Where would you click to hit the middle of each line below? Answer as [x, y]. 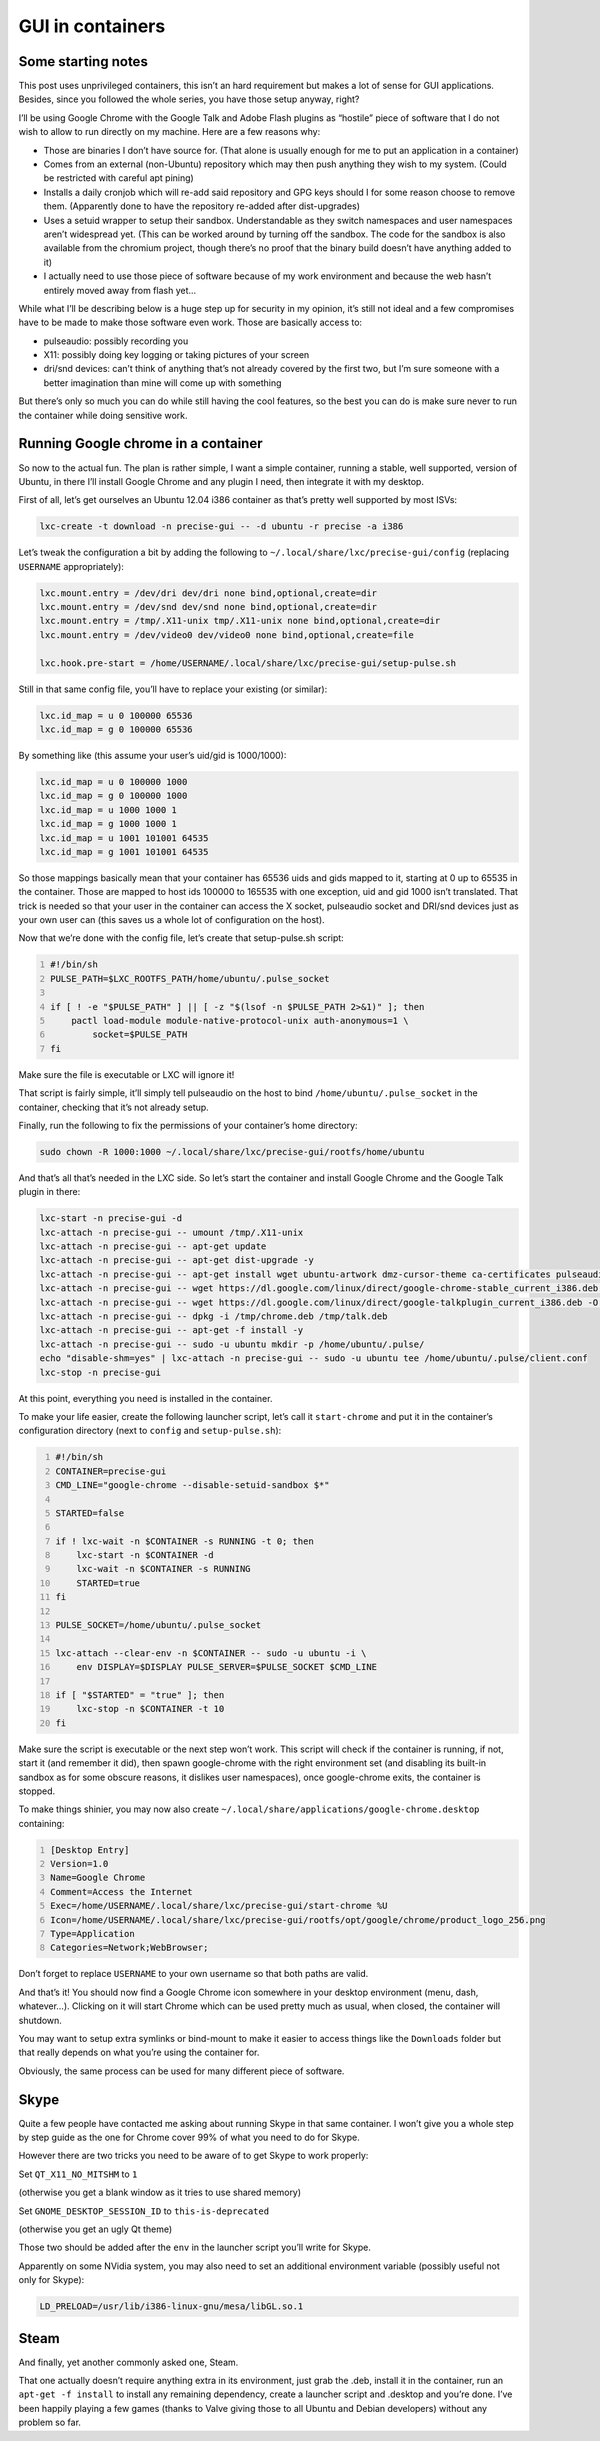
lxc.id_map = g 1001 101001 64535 [124, 851]
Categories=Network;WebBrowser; [129, 1948]
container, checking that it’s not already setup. [113, 1107]
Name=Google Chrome [98, 1878]
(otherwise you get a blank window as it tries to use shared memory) [160, 2192]
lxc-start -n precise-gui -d [111, 1218]
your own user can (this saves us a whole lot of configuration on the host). [171, 920]
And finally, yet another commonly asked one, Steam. [128, 2362]
